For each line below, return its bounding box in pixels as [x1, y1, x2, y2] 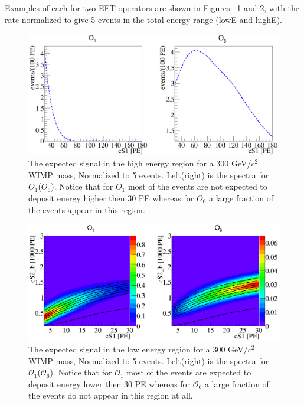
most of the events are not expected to [128, 180, 267, 192]
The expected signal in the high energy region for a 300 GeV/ [28, 157, 251, 169]
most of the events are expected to [126, 366, 251, 378]
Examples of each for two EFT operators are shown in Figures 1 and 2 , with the [5, 2, 300, 14]
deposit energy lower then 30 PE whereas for [28, 377, 191, 390]
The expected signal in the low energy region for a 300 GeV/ [28, 343, 248, 355]
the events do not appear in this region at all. [28, 389, 193, 401]
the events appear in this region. [28, 203, 145, 215]
